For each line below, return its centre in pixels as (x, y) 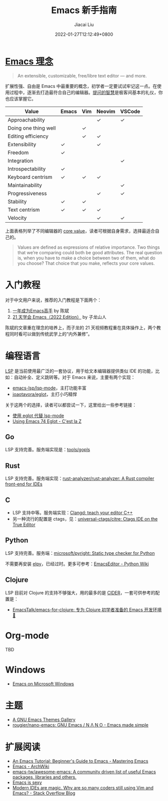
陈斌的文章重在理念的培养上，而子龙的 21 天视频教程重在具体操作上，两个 (81, 328)
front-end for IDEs (24, 484)
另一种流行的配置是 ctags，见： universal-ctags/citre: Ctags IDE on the (85, 519)
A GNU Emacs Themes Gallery (44, 720)
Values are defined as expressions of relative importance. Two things (88, 247)
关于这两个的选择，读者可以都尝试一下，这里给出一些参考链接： (71, 405)
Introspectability (27, 169)
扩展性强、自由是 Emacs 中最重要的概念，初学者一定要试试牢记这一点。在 (81, 86)
